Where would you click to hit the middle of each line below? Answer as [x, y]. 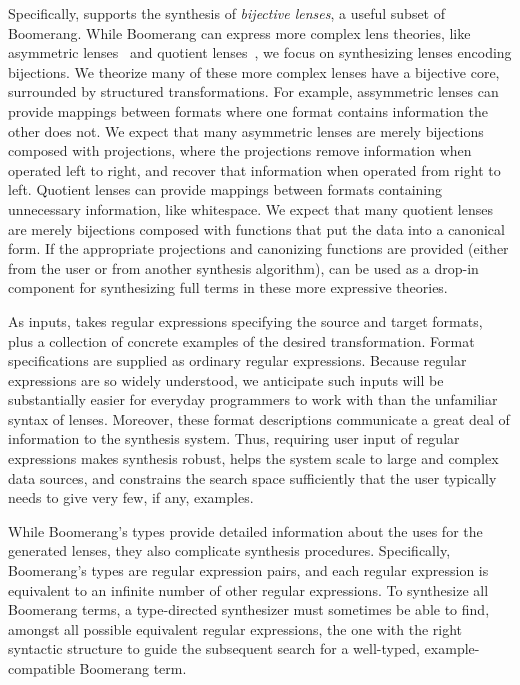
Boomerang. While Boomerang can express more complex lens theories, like [239, 32]
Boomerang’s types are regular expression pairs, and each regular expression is [248, 570]
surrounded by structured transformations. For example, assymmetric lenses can [253, 91]
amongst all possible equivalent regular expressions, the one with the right [235, 628]
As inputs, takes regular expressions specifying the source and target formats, [245, 320]
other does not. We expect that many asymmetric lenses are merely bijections [246, 130]
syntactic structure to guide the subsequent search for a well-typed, [214, 648]
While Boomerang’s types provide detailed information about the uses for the [245, 530]
